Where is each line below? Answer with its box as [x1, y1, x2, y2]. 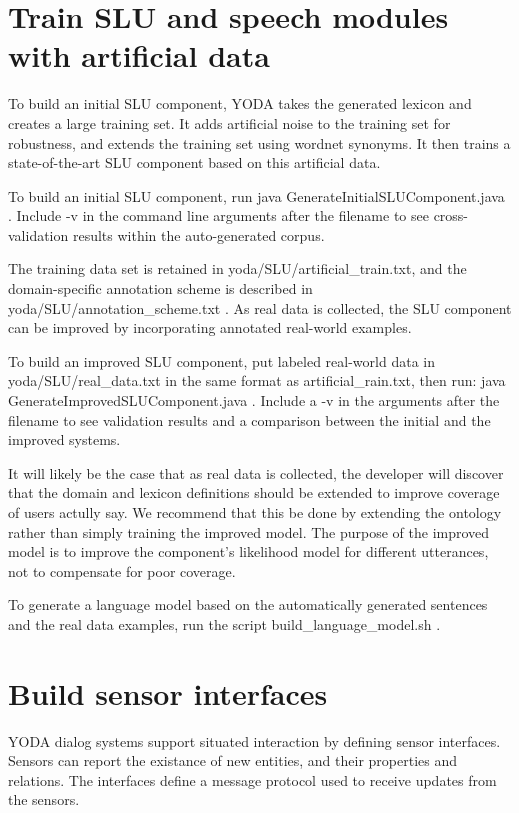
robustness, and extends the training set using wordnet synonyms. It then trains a [8, 132, 511, 153]
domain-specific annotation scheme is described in [8, 278, 313, 299]
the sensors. [8, 789, 80, 810]
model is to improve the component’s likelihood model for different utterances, [8, 541, 489, 562]
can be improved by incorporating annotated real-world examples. [8, 317, 412, 338]
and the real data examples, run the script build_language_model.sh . [8, 613, 441, 634]
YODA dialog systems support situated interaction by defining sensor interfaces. [8, 730, 501, 751]
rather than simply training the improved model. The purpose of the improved [8, 521, 490, 542]
